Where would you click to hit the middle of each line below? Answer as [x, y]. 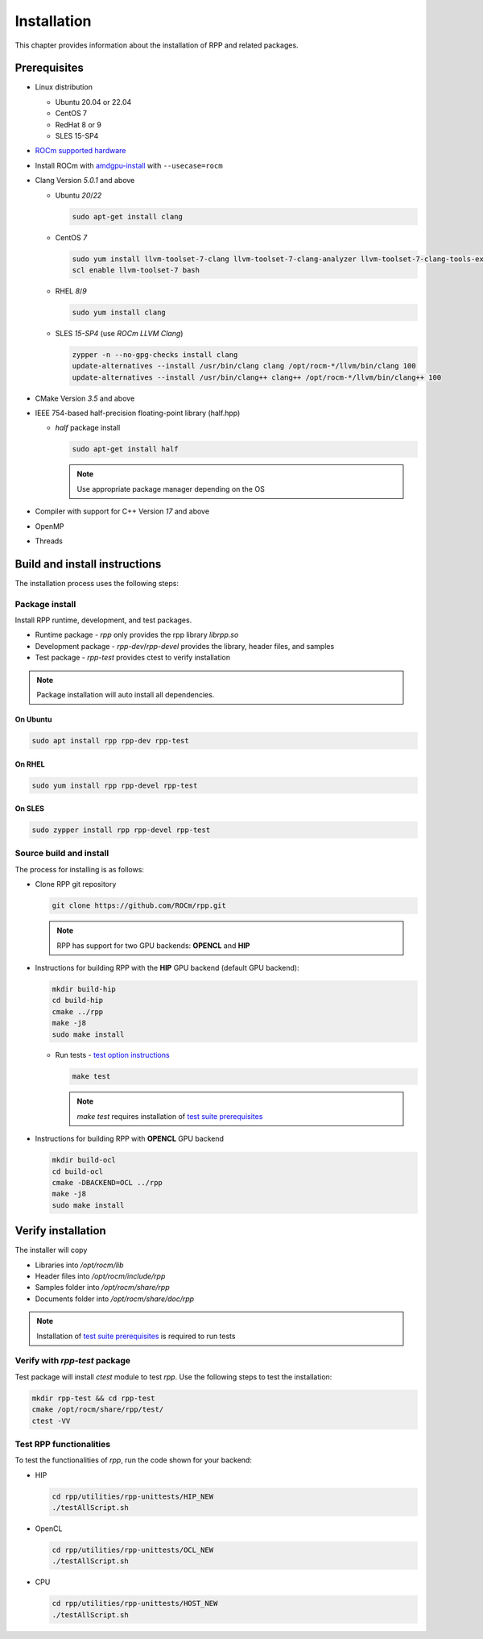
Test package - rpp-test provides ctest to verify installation [133, 658]
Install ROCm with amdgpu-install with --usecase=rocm [129, 165]
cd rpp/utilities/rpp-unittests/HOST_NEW [135, 1604]
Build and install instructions [88, 564]
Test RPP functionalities [63, 1444]
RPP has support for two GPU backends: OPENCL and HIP [153, 945]
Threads [49, 541]
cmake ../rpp [78, 1011]
